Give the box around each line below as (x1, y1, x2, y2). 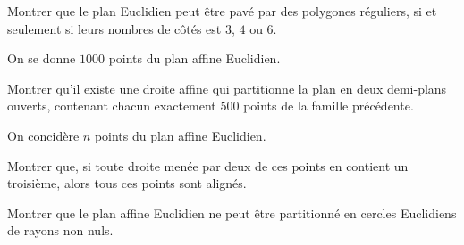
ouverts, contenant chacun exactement (7, 96, 216, 115)
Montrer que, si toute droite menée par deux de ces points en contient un (7, 156, 409, 175)
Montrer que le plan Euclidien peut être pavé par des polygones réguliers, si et (7, 2, 437, 20)
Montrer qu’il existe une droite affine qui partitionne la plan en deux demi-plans (7, 78, 447, 97)
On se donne (7, 49, 76, 68)
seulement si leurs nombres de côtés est (7, 19, 222, 37)
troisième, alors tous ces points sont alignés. (7, 174, 247, 192)
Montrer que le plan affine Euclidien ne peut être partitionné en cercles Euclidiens (7, 203, 457, 222)
